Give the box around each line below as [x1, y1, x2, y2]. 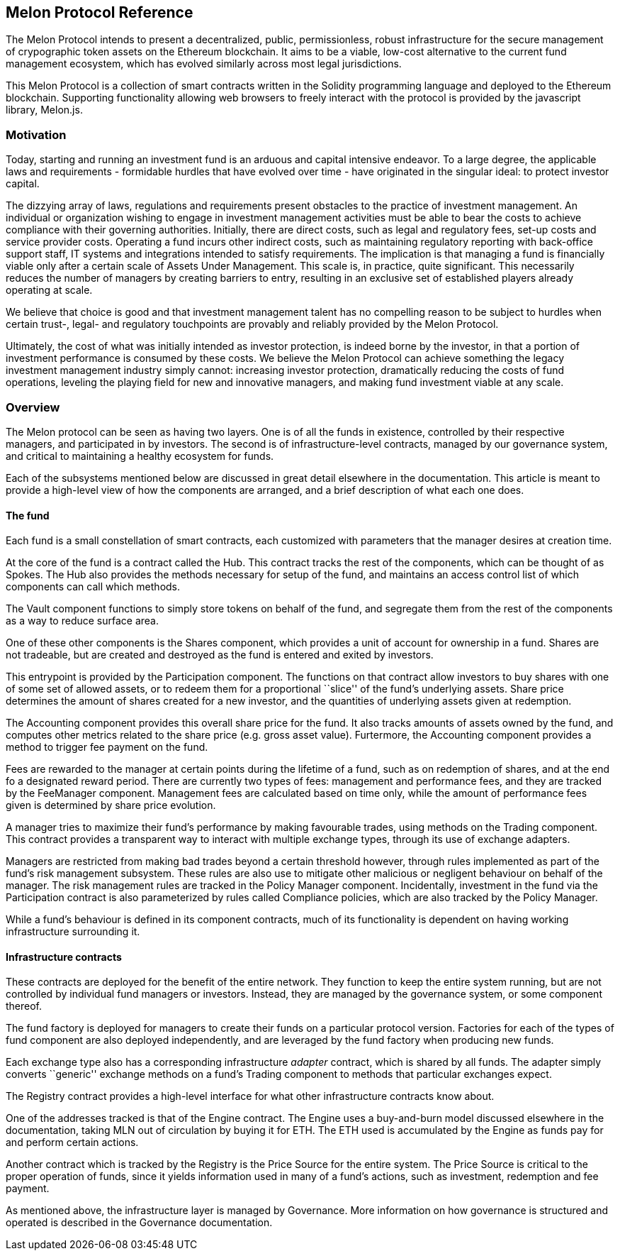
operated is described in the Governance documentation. [6, 1216, 273, 1229]
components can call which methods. [6, 580, 181, 593]
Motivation [6, 127, 67, 142]
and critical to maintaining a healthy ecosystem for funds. [6, 449, 274, 462]
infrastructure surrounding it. [6, 925, 140, 938]
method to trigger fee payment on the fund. [6, 741, 208, 754]
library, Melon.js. [6, 104, 83, 116]
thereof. [6, 1000, 43, 1013]
